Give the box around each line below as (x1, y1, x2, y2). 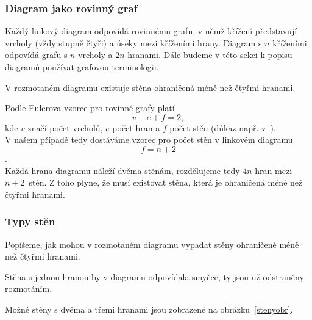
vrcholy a (78, 48, 113, 61)
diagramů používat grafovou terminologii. (5, 60, 159, 73)
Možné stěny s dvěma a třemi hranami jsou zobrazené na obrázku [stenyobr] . (5, 302, 293, 315)
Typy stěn (5, 214, 55, 229)
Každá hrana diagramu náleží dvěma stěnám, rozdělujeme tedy (5, 164, 240, 176)
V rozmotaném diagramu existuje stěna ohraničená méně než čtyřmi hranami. (5, 81, 296, 93)
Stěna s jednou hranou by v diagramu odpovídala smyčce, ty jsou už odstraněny (5, 270, 304, 283)
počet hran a (112, 121, 160, 134)
